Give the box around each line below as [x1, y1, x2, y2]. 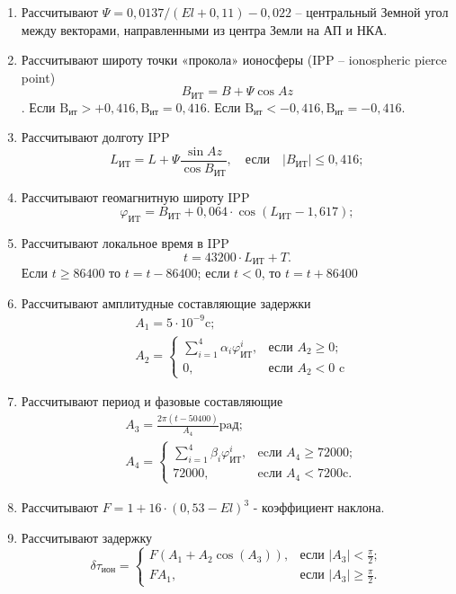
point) [21, 67, 56, 86]
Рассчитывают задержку [21, 528, 153, 546]
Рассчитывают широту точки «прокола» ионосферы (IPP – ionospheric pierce [21, 50, 447, 69]
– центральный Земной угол [295, 3, 449, 21]
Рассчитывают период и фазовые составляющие [21, 392, 283, 411]
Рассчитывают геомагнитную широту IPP [21, 187, 250, 206]
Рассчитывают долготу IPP [21, 128, 170, 146]
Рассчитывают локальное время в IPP [21, 233, 229, 252]
